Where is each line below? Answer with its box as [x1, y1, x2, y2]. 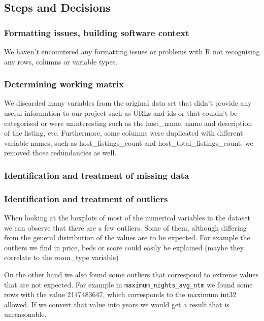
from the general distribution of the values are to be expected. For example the [4, 232, 250, 243]
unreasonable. [4, 309, 47, 319]
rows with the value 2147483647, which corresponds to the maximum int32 [4, 289, 237, 300]
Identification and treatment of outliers [4, 192, 168, 205]
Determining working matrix [4, 78, 124, 90]
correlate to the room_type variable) [4, 252, 119, 263]
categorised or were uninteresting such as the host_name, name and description [4, 117, 252, 128]
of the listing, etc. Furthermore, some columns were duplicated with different [4, 127, 243, 138]
